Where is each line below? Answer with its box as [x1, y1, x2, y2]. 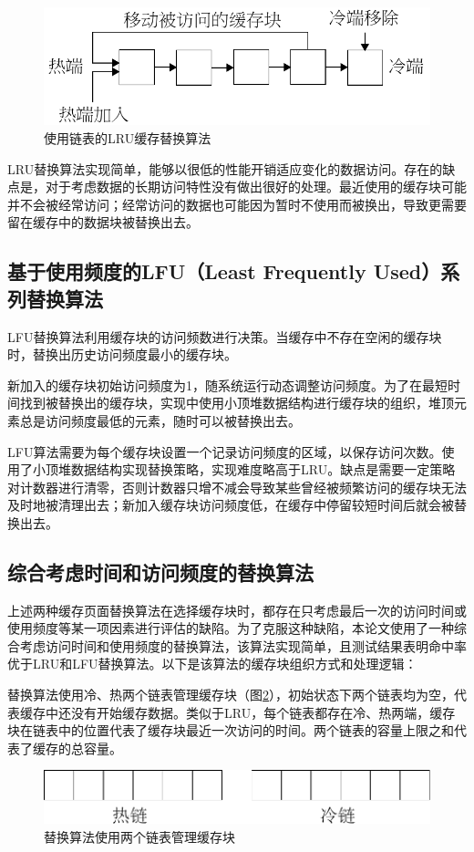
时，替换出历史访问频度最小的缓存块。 [7, 345, 237, 364]
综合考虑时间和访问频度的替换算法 [7, 557, 314, 586]
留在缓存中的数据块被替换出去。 [7, 213, 199, 232]
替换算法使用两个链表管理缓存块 [44, 827, 235, 847]
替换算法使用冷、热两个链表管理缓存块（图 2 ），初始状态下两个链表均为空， [7, 685, 454, 704]
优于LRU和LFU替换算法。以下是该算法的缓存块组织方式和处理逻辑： [7, 654, 417, 673]
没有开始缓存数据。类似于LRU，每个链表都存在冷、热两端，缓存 [70, 702, 456, 722]
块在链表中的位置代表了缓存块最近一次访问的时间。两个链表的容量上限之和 [7, 721, 454, 740]
